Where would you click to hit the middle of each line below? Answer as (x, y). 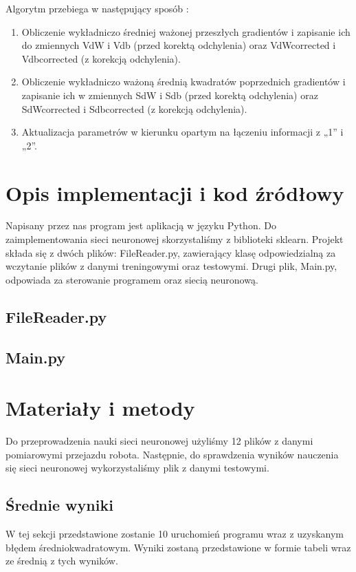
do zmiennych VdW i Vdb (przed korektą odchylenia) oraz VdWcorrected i (179, 45)
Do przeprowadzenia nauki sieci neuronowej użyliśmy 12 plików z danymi (159, 441)
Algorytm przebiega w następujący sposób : (97, 8)
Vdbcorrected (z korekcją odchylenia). (101, 58)
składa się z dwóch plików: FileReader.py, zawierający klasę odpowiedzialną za (171, 252)
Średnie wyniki (59, 505)
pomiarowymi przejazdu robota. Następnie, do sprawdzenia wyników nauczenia (172, 454)
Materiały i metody (100, 408)
